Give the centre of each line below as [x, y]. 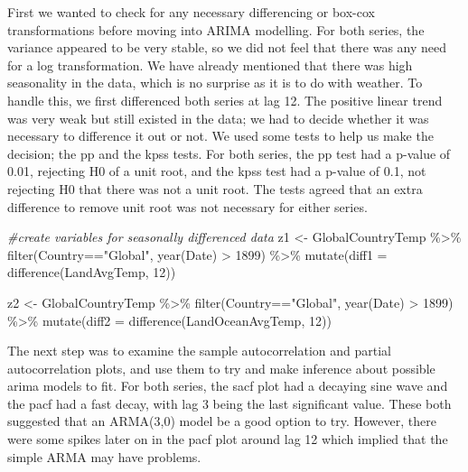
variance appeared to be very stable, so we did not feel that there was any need [227, 47]
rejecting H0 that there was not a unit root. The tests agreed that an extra [215, 188]
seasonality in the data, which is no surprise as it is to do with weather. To [215, 83]
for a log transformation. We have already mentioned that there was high [210, 65]
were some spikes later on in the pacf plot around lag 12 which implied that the [228, 439]
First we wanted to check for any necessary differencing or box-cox [191, 12]
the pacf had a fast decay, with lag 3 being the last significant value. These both [229, 403]
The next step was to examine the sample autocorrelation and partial [199, 351]
